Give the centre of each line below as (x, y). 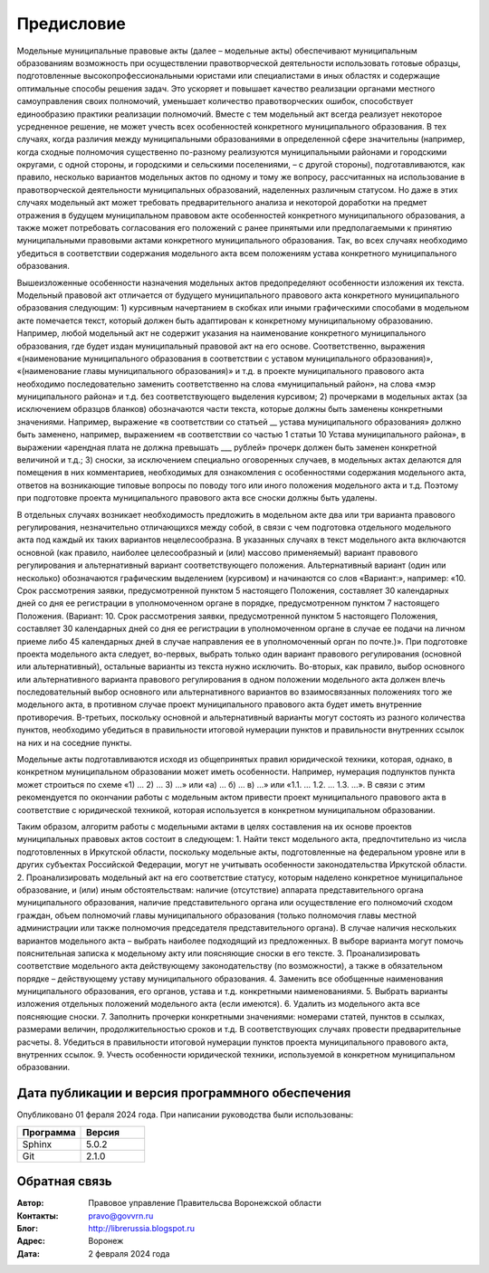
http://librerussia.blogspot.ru (141, 1228)
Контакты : (38, 1216)
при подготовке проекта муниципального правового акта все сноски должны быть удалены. (197, 498)
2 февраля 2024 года (129, 1253)
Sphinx (37, 1144)
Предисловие (71, 24)
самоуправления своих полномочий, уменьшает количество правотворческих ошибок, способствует (215, 101)
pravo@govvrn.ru (121, 1216)
